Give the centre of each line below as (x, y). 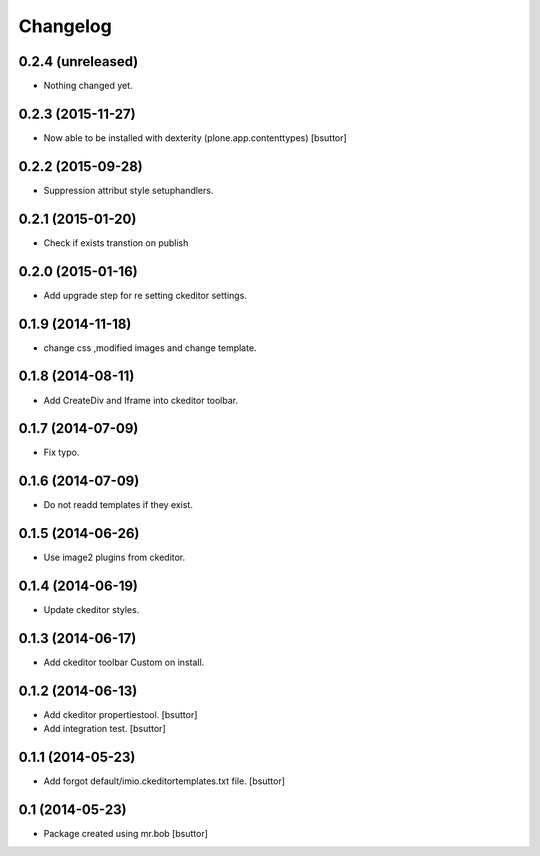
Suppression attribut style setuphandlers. (128, 190)
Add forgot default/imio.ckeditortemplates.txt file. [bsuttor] (164, 781)
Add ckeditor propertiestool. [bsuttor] (120, 714)
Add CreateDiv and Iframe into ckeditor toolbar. (141, 400)
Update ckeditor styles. (91, 610)
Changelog (65, 26)
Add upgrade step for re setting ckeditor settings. (145, 295)
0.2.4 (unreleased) (78, 61)
